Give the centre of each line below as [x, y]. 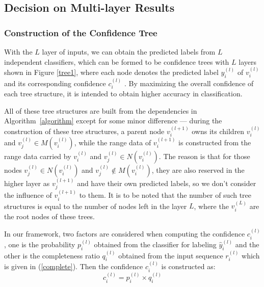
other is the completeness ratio [52, 255]
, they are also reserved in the [198, 170]
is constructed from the [215, 142]
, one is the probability [40, 244]
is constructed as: [188, 266]
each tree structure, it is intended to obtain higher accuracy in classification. [123, 94]
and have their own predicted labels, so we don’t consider [167, 183]
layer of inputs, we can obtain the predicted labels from [129, 51]
